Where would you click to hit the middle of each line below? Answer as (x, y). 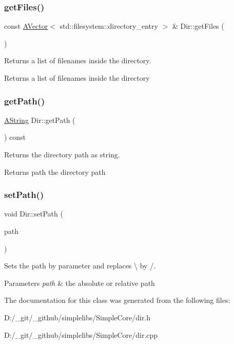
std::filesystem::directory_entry (109, 26)
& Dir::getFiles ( (198, 26)
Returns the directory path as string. (62, 154)
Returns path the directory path (55, 171)
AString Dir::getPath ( (40, 120)
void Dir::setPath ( (34, 214)
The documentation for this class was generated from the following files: (117, 300)
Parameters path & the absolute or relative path (80, 283)
